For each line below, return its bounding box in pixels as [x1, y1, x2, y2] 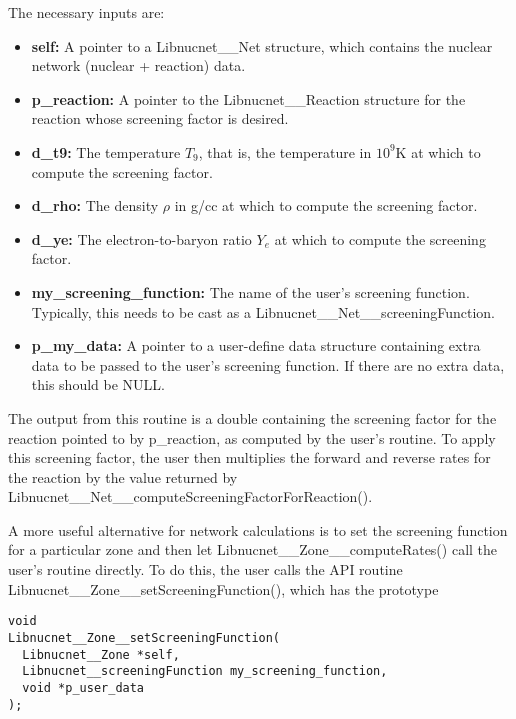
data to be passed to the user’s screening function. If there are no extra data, [31, 354, 505, 375]
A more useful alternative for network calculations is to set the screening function [8, 519, 508, 540]
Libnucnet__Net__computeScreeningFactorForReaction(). [8, 486, 373, 507]
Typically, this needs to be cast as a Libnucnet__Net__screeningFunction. [31, 301, 495, 322]
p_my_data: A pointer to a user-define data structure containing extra [31, 335, 481, 356]
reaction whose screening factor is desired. [31, 108, 289, 129]
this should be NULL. [31, 374, 165, 395]
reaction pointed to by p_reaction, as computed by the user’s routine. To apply [8, 427, 496, 448]
